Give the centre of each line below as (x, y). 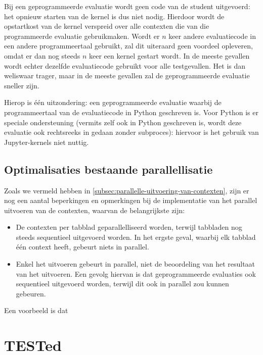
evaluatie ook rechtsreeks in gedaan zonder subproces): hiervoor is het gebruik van (131, 132)
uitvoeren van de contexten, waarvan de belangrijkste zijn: (95, 210)
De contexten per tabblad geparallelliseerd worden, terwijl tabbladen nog (129, 227)
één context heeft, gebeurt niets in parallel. (82, 247)
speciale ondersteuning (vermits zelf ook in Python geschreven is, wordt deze (123, 122)
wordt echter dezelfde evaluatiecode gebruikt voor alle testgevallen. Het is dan (125, 65)
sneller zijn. (22, 85)
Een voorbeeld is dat (36, 310)
